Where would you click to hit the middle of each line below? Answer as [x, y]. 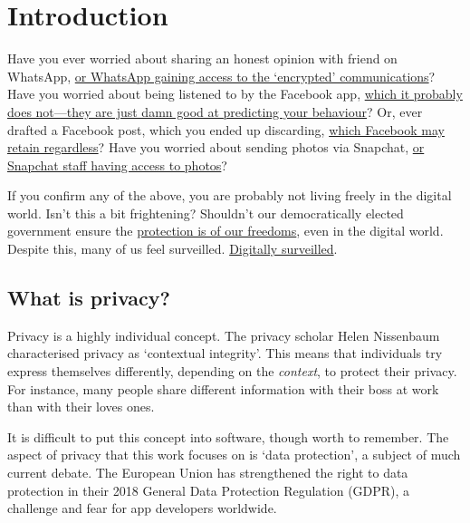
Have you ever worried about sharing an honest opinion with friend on [202, 58]
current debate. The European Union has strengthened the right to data [208, 473]
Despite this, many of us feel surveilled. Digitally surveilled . [173, 249]
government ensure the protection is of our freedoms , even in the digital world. [225, 231]
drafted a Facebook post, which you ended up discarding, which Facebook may [226, 129]
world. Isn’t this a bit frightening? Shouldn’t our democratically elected [206, 213]
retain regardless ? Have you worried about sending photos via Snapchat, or [216, 147]
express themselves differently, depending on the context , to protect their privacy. [232, 371]
